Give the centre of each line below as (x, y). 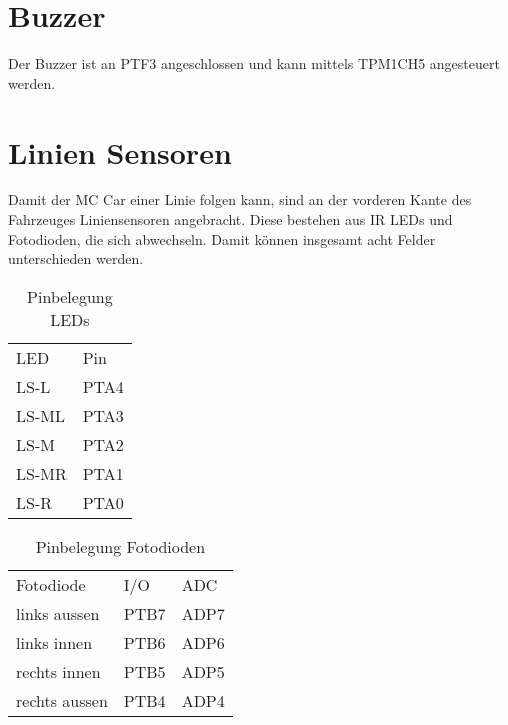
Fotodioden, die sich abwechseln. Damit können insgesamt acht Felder (222, 238)
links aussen (58, 613)
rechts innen (58, 671)
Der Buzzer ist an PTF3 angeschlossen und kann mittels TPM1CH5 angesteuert (254, 63)
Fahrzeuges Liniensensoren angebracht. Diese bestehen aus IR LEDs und (230, 219)
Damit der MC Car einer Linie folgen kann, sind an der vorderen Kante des (240, 199)
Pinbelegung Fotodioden (120, 546)
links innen (54, 642)
